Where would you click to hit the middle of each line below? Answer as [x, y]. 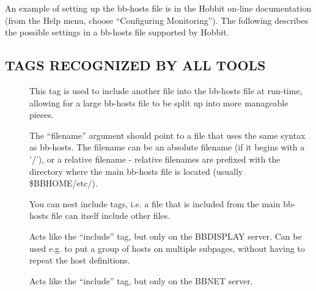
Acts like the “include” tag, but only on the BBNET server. [141, 280]
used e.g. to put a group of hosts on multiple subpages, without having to [167, 248]
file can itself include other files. [111, 215]
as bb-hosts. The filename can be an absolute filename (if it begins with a [167, 147]
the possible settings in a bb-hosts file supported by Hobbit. [117, 32]
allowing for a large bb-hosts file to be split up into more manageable [159, 102]
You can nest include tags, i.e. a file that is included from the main [155, 203]
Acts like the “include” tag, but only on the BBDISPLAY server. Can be [166, 236]
